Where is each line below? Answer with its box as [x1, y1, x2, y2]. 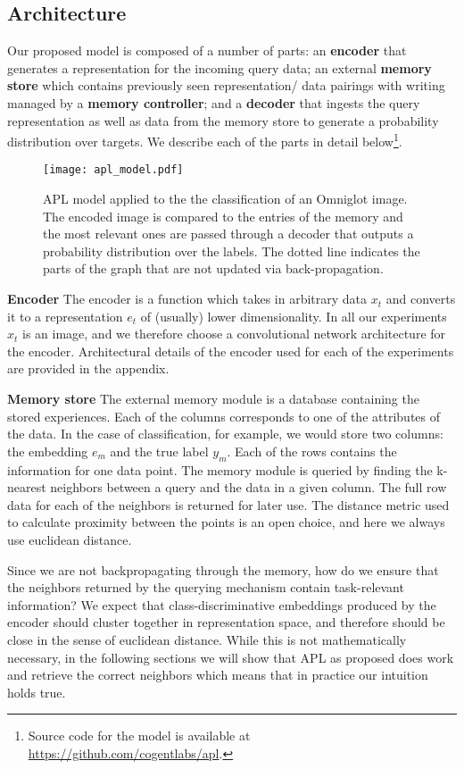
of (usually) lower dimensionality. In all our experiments [140, 306, 447, 325]
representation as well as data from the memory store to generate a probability [7, 111, 439, 130]
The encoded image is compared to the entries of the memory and [43, 206, 403, 225]
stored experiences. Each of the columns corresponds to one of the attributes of [7, 406, 441, 425]
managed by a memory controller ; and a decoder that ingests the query [7, 93, 420, 112]
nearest [7, 478, 46, 497]
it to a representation [7, 306, 123, 325]
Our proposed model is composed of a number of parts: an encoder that [7, 41, 407, 60]
